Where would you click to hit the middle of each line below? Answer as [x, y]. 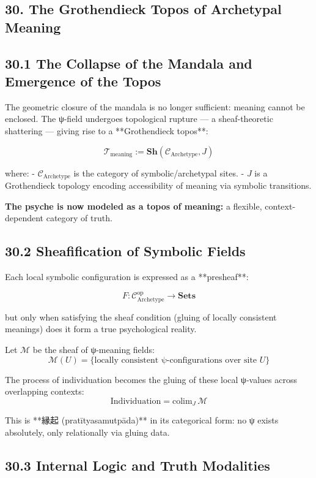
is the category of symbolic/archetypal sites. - [159, 173]
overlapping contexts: [45, 391]
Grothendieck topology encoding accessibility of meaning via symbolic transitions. [158, 185]
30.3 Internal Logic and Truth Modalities [138, 465]
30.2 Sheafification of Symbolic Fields [125, 251]
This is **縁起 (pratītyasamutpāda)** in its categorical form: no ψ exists [142, 420]
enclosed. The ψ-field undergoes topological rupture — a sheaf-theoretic [139, 119]
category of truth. [79, 218]
